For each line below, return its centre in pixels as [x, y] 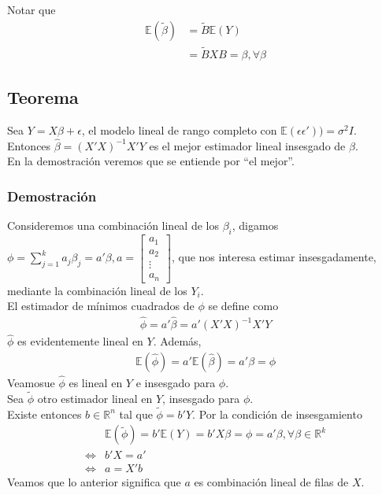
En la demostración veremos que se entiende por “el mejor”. [151, 161]
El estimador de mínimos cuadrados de [101, 306]
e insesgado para [176, 383]
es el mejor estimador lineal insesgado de [247, 145]
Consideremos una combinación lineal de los [113, 225]
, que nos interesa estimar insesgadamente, [274, 257]
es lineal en [96, 383]
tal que [136, 414]
